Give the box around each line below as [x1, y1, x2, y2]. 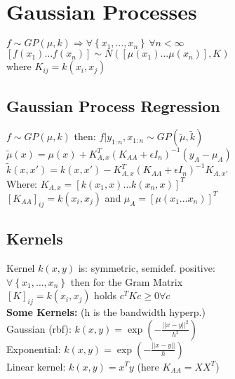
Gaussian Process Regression [6, 95, 220, 116]
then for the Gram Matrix [70, 274, 183, 289]
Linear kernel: [6, 359, 66, 373]
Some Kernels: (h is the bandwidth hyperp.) [6, 304, 206, 319]
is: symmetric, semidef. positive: [78, 260, 215, 275]
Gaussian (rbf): [6, 321, 72, 336]
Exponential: [6, 341, 61, 356]
